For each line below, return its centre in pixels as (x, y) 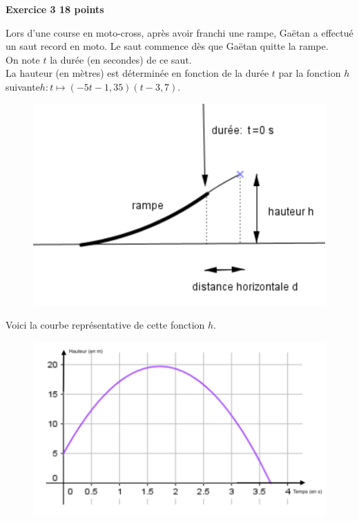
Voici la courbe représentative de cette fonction (105, 325)
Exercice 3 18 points (55, 9)
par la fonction (310, 73)
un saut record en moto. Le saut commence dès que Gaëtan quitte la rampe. (167, 46)
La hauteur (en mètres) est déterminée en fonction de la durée (137, 73)
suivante (23, 86)
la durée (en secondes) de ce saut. (121, 59)
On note (23, 59)
